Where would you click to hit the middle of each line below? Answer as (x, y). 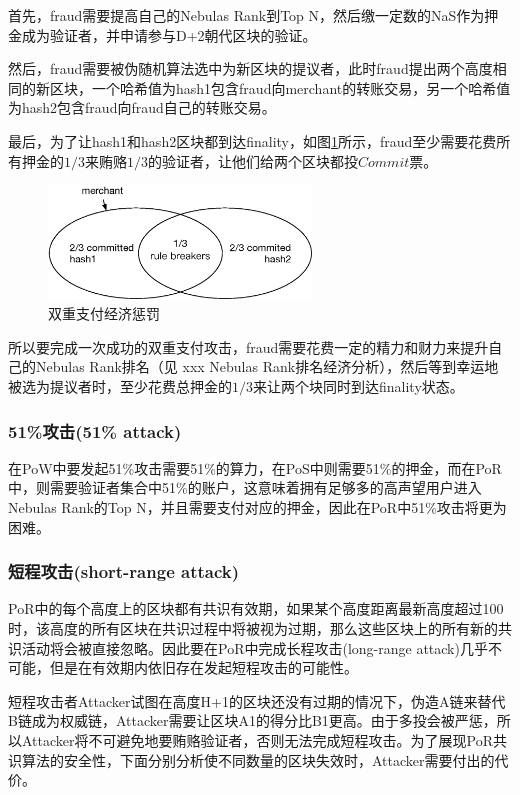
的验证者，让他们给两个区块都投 (253, 160)
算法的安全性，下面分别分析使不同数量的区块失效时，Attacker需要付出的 (258, 759)
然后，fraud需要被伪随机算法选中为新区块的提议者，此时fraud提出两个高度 (250, 68)
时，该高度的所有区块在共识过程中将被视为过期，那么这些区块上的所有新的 (253, 627)
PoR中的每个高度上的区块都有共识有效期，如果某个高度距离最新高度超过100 (256, 608)
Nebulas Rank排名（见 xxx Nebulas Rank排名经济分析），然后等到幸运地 (267, 366)
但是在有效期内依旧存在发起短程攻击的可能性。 (203, 667)
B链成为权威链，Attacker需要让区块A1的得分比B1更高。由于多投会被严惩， (252, 720)
